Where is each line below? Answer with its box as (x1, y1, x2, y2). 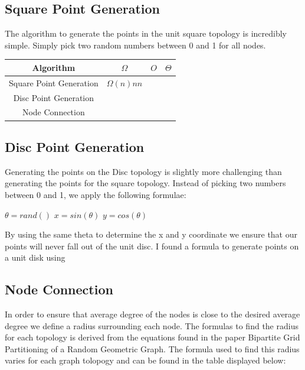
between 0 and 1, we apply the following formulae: (5, 188, 186, 200)
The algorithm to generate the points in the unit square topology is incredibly (5, 27, 287, 40)
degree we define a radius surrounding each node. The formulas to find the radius (5, 319, 299, 332)
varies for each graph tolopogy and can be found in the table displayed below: (5, 354, 286, 366)
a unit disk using (5, 251, 65, 264)
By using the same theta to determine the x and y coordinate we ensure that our (5, 228, 297, 241)
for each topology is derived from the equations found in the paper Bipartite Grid (5, 331, 300, 343)
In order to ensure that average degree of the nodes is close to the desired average (5, 308, 300, 320)
